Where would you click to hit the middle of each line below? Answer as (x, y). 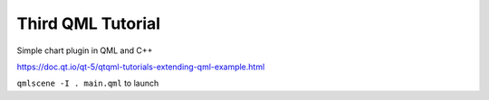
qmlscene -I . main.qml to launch (88, 83)
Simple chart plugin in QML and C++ (85, 50)
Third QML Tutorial (89, 23)
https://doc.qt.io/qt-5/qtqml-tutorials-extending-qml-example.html (141, 67)
